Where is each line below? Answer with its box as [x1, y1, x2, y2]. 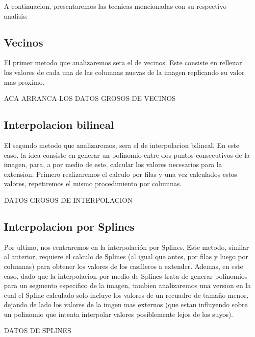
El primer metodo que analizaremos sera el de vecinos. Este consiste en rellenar [4, 57, 242, 68]
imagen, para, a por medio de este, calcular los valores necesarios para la [4, 159, 222, 169]
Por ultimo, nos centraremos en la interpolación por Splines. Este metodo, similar [4, 241, 249, 252]
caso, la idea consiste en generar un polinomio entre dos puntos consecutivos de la [4, 149, 250, 160]
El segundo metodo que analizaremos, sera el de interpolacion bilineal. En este [4, 140, 239, 150]
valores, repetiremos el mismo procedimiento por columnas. [4, 178, 182, 189]
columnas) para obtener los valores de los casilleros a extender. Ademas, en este [4, 261, 243, 271]
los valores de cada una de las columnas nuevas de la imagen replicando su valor [4, 67, 245, 77]
